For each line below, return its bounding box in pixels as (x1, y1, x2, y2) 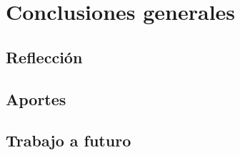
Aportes (6, 87, 66, 109)
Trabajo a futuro (6, 129, 131, 151)
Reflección (6, 46, 83, 68)
